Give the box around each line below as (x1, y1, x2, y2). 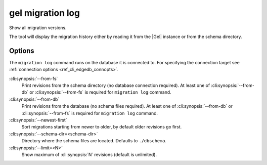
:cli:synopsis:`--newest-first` (9, 117, 67, 123)
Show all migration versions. (9, 25, 67, 31)
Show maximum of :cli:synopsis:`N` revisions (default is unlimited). (21, 151, 157, 158)
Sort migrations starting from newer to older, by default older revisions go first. (21, 124, 182, 130)
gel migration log (9, 7, 80, 18)
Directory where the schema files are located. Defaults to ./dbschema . (21, 138, 167, 144)
